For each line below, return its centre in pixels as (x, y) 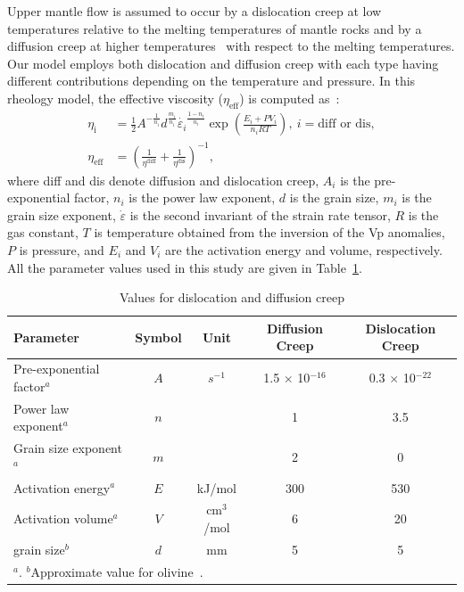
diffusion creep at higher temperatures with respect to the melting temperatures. (231, 46)
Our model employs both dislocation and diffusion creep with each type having (223, 63)
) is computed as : (290, 98)
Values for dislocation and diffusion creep (232, 297)
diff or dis (344, 124)
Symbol (158, 337)
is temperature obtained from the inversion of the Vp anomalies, (269, 232)
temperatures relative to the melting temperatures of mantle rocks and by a (215, 28)
